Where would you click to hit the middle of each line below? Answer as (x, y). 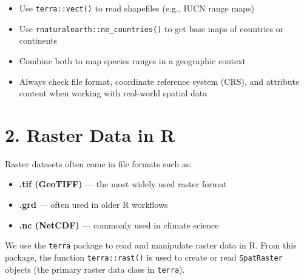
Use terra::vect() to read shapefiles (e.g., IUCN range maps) (137, 8)
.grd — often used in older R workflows (93, 204)
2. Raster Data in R (90, 134)
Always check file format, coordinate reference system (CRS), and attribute (159, 81)
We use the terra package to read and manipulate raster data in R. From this (151, 245)
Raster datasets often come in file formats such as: (99, 163)
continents (38, 40)
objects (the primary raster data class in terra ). (95, 269)
